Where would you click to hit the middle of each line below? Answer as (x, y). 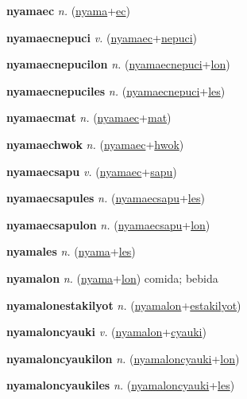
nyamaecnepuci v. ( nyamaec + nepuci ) (102, 37)
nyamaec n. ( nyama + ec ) (68, 10)
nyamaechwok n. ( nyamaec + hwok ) (95, 144)
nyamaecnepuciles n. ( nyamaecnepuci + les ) (116, 90)
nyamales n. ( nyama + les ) (71, 251)
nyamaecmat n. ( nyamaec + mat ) (89, 117)
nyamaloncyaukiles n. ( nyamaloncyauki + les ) (121, 385)
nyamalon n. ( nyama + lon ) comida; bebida (112, 278)
